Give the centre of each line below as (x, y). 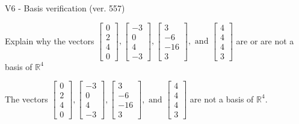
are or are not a (265, 40)
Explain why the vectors (50, 40)
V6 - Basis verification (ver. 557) (65, 8)
